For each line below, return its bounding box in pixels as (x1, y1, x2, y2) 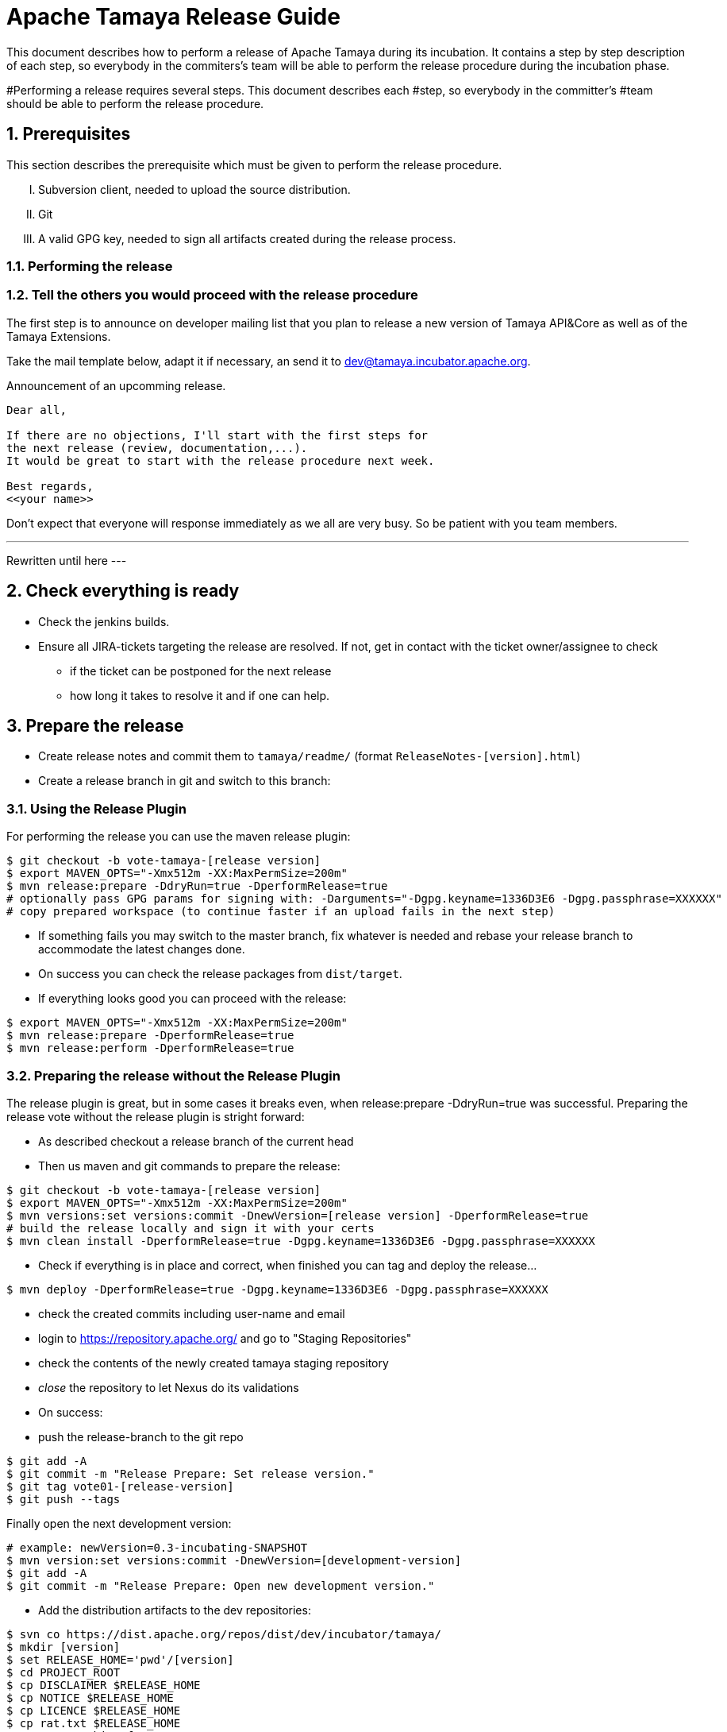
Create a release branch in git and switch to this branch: (38, 774, 331, 788)
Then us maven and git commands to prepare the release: (38, 1158, 340, 1173)
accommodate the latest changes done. (38, 942, 245, 957)
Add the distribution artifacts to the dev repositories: (38, 1602, 311, 1617)
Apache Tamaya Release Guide (6, 3, 340, 30)
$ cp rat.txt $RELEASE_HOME (6, 1716, 181, 1730)
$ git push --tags (6, 1492, 121, 1506)
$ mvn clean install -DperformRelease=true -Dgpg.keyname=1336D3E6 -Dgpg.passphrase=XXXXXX (6, 1234, 595, 1247)
